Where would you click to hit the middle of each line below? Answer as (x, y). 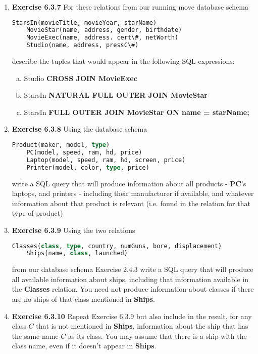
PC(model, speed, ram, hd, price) (84, 152)
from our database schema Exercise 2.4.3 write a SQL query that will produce (133, 269)
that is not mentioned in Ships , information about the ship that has (142, 326)
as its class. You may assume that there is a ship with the (157, 336)
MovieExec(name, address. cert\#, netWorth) (102, 38)
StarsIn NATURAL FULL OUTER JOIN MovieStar (116, 95)
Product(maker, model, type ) (61, 145)
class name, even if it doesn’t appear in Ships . (84, 346)
